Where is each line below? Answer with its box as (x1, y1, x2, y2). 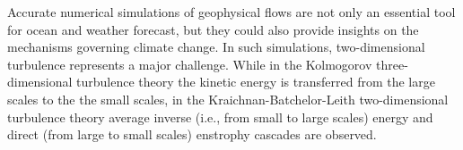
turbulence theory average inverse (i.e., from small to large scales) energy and (7, 107, 433, 126)
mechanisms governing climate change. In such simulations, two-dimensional (7, 37, 425, 56)
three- (376, 54, 408, 73)
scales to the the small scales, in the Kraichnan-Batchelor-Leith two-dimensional (7, 89, 449, 108)
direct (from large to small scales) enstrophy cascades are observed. (7, 125, 377, 144)
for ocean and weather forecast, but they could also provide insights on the (7, 20, 419, 38)
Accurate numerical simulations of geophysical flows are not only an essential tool (7, 3, 456, 21)
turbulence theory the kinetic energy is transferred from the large (76, 72, 435, 91)
